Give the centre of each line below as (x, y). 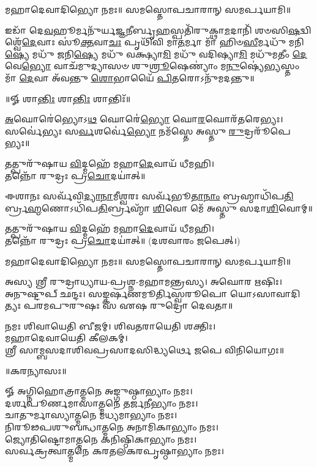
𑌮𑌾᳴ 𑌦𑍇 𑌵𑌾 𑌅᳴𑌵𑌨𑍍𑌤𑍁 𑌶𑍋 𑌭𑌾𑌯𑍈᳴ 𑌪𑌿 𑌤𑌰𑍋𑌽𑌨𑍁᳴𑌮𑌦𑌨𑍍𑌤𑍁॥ (130, 77)
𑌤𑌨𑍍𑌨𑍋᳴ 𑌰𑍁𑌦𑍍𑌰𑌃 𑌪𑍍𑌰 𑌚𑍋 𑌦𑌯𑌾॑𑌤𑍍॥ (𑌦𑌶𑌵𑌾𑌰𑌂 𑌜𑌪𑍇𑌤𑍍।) (123, 240)
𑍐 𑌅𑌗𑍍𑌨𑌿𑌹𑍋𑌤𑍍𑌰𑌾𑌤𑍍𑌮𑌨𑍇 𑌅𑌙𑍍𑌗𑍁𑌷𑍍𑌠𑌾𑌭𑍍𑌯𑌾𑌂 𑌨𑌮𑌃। (99, 391)
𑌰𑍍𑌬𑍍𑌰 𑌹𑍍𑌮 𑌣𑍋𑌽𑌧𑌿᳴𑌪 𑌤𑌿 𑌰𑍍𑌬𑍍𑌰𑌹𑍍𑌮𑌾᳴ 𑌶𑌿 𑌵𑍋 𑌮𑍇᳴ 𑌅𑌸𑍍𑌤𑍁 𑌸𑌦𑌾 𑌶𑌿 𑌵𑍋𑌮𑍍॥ (159, 208)
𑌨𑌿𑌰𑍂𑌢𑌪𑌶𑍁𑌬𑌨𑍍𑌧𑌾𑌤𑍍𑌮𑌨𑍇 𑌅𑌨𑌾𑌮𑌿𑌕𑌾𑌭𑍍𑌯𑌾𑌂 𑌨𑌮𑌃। (112, 427)
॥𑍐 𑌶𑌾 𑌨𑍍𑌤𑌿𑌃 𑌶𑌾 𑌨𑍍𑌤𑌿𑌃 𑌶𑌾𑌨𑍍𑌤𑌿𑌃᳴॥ (68, 98)
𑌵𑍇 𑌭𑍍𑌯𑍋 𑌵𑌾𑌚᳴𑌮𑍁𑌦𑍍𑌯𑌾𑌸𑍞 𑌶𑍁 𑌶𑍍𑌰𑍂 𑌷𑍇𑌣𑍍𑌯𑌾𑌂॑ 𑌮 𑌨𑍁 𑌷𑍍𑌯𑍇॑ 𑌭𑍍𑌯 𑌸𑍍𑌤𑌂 (152, 66)
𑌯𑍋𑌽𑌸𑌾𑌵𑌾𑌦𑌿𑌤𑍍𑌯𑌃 (265, 293)
